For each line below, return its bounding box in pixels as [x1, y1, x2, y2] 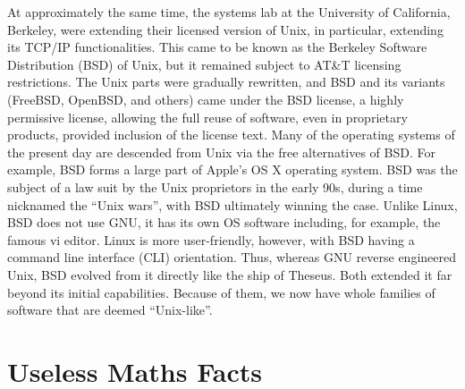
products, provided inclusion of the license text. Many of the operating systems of [7, 125, 455, 144]
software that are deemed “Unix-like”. [7, 300, 213, 319]
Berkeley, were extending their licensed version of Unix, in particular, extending [7, 20, 444, 38]
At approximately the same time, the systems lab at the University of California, [7, 3, 451, 21]
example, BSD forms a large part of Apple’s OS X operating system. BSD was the [7, 160, 458, 179]
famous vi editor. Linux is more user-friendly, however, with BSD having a [7, 230, 415, 249]
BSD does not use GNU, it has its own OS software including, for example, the [7, 213, 441, 232]
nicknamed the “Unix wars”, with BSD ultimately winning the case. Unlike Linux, [7, 195, 458, 214]
